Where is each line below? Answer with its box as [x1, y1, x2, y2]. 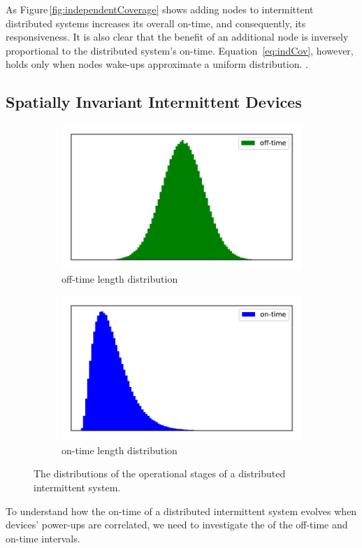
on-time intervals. [6, 531, 80, 545]
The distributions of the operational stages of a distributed [34, 466, 286, 481]
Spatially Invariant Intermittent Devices [6, 91, 302, 113]
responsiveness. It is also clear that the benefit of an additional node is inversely [6, 29, 349, 44]
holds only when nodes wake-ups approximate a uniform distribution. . [6, 57, 308, 71]
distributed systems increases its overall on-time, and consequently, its [6, 15, 306, 30]
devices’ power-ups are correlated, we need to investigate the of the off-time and [6, 517, 348, 532]
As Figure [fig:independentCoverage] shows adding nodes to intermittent [6, 2, 314, 16]
